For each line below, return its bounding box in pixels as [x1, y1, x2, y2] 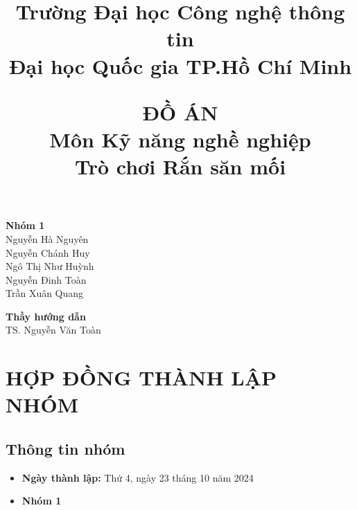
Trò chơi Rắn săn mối [74, 152, 286, 181]
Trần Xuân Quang [6, 286, 84, 300]
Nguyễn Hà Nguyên [6, 231, 89, 246]
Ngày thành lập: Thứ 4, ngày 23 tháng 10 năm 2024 [21, 470, 254, 484]
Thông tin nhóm [6, 438, 125, 459]
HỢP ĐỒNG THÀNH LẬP [6, 363, 277, 392]
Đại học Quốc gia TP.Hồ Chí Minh [8, 51, 352, 80]
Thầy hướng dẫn [6, 309, 86, 323]
